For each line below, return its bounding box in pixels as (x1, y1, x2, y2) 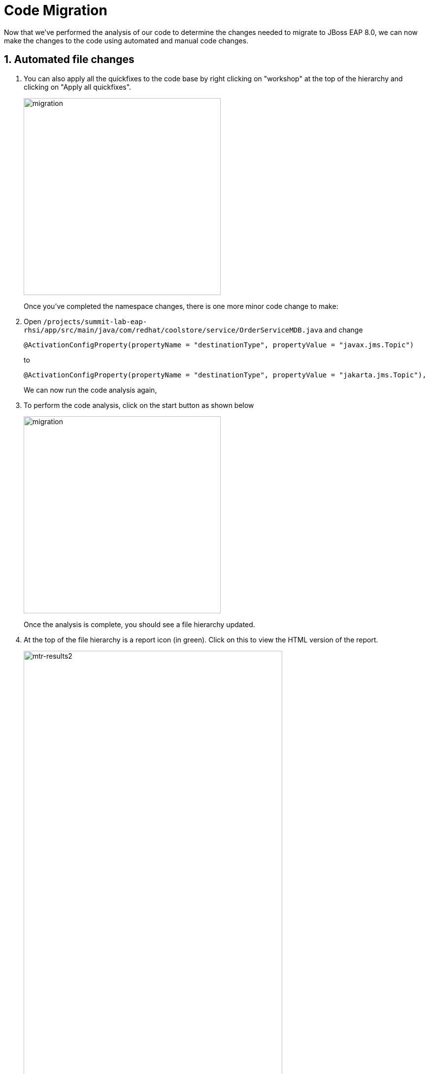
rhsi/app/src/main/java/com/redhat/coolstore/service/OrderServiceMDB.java (24, 326, 323, 334)
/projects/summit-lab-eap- (43, 317, 147, 326)
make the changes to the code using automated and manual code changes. (4, 36, 249, 45)
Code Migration (4, 2, 107, 19)
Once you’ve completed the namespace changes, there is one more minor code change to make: (24, 302, 338, 310)
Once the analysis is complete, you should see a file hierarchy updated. (24, 620, 255, 629)
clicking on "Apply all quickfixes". (24, 82, 132, 91)
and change (324, 325, 363, 334)
